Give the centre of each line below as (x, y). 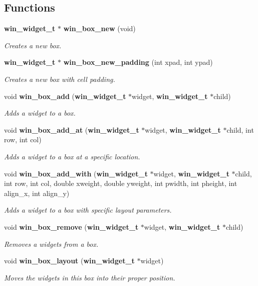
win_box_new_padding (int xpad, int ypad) (138, 62)
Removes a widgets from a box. (51, 244)
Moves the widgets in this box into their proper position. (90, 277)
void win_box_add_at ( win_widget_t (72, 129)
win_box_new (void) (99, 28)
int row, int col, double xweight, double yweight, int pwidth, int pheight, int (121, 183)
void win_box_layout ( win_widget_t (69, 261)
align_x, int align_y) (37, 193)
